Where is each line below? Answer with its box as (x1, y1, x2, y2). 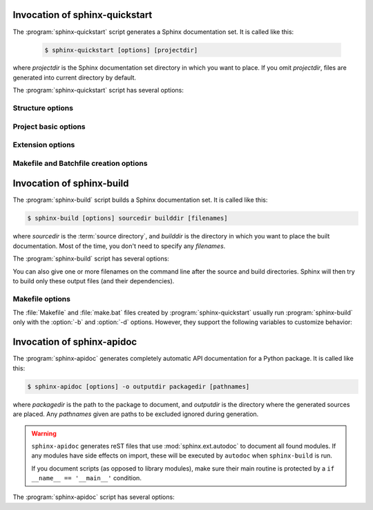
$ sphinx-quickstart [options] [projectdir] (44, 46, 198, 54)
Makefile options (12, 294, 70, 303)
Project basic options (12, 122, 86, 131)
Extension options (12, 140, 75, 150)
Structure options (12, 104, 74, 113)
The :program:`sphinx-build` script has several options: (12, 254, 169, 263)
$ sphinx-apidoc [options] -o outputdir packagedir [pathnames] (27, 382, 250, 390)
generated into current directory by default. (12, 73, 137, 82)
